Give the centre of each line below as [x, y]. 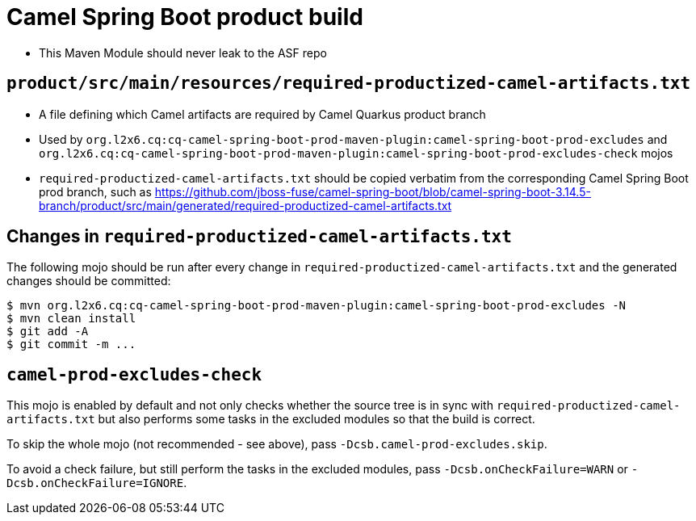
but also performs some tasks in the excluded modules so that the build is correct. [317, 419]
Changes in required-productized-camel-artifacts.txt [259, 237]
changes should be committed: [89, 281]
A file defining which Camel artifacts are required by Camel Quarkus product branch [262, 114]
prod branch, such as [95, 191]
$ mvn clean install [71, 319]
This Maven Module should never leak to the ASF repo [183, 53]
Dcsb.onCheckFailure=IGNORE [95, 483]
